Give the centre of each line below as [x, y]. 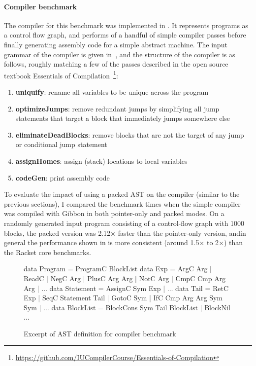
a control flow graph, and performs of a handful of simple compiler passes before [125, 35]
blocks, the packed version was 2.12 [57, 233]
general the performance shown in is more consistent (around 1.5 [102, 242]
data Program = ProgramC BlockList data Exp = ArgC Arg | [118, 269]
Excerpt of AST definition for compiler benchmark [100, 333]
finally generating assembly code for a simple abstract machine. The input [116, 44]
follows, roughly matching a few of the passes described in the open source [116, 64]
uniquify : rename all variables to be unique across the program [112, 92]
